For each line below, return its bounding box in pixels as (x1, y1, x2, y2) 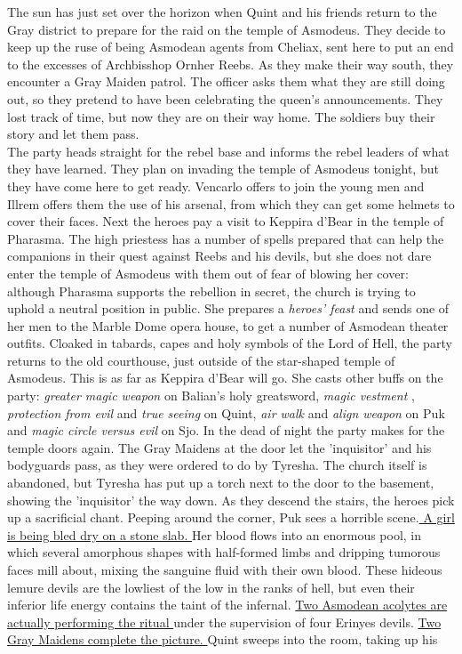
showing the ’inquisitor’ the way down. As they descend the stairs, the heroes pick (7, 490, 455, 509)
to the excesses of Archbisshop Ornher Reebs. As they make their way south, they (7, 54, 454, 73)
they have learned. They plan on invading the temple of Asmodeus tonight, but (7, 159, 439, 178)
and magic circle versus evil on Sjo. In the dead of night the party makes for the (7, 421, 445, 440)
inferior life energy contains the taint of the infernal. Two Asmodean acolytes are (7, 595, 448, 614)
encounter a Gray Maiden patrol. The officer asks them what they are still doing (7, 72, 445, 91)
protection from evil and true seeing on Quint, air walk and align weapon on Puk (7, 403, 445, 422)
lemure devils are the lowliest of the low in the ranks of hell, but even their (7, 577, 415, 596)
